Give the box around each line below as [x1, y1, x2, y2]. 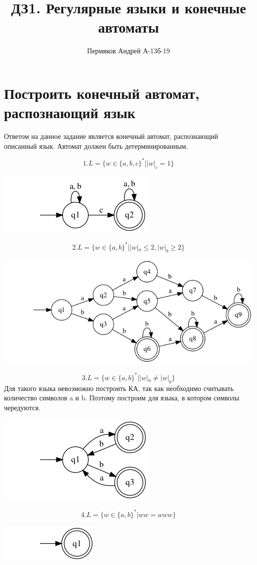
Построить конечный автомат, [4, 83, 200, 103]
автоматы [98, 17, 159, 37]
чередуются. [4, 402, 41, 412]
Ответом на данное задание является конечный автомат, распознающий [4, 131, 218, 141]
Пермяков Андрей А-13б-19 [87, 45, 170, 56]
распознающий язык [4, 102, 135, 123]
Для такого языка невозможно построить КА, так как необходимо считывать [4, 383, 234, 393]
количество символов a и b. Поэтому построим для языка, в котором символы [4, 392, 240, 403]
